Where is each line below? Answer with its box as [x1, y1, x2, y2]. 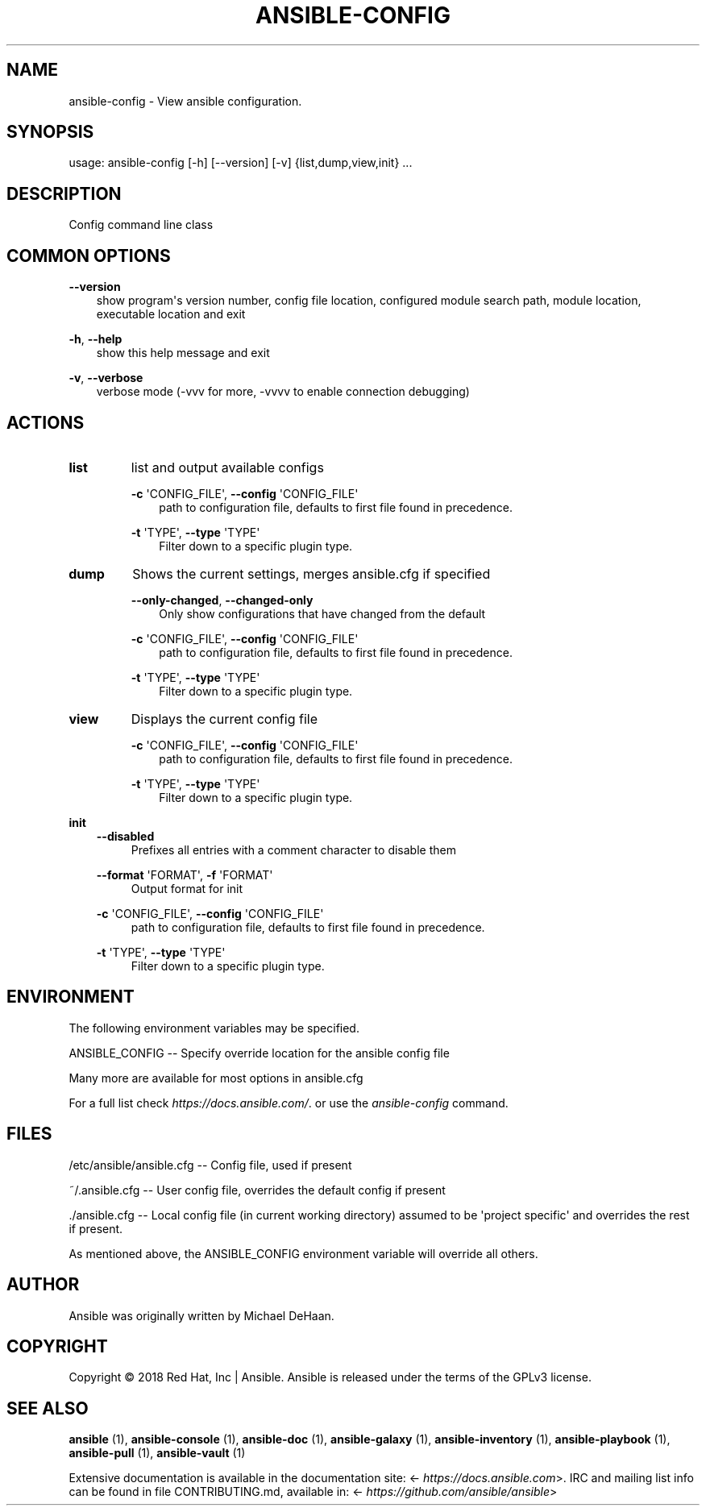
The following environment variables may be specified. [69, 1020, 359, 1035]
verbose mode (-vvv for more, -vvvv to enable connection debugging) [96, 384, 470, 399]
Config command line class [69, 218, 214, 232]
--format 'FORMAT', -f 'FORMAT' [96, 867, 273, 882]
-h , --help [69, 332, 123, 347]
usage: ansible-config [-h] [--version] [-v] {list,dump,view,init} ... [69, 156, 413, 170]
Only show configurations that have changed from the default [159, 606, 486, 621]
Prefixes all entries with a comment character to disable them [131, 842, 456, 857]
